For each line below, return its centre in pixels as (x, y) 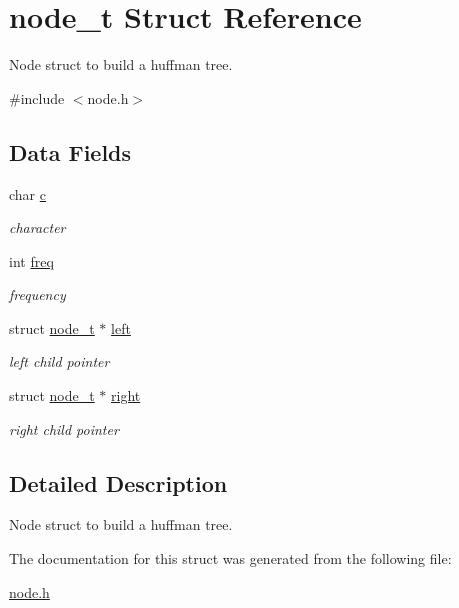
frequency (37, 294)
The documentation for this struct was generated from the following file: (230, 558)
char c (27, 193)
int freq (31, 260)
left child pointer (59, 361)
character (37, 227)
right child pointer (64, 428)
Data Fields (70, 151)
